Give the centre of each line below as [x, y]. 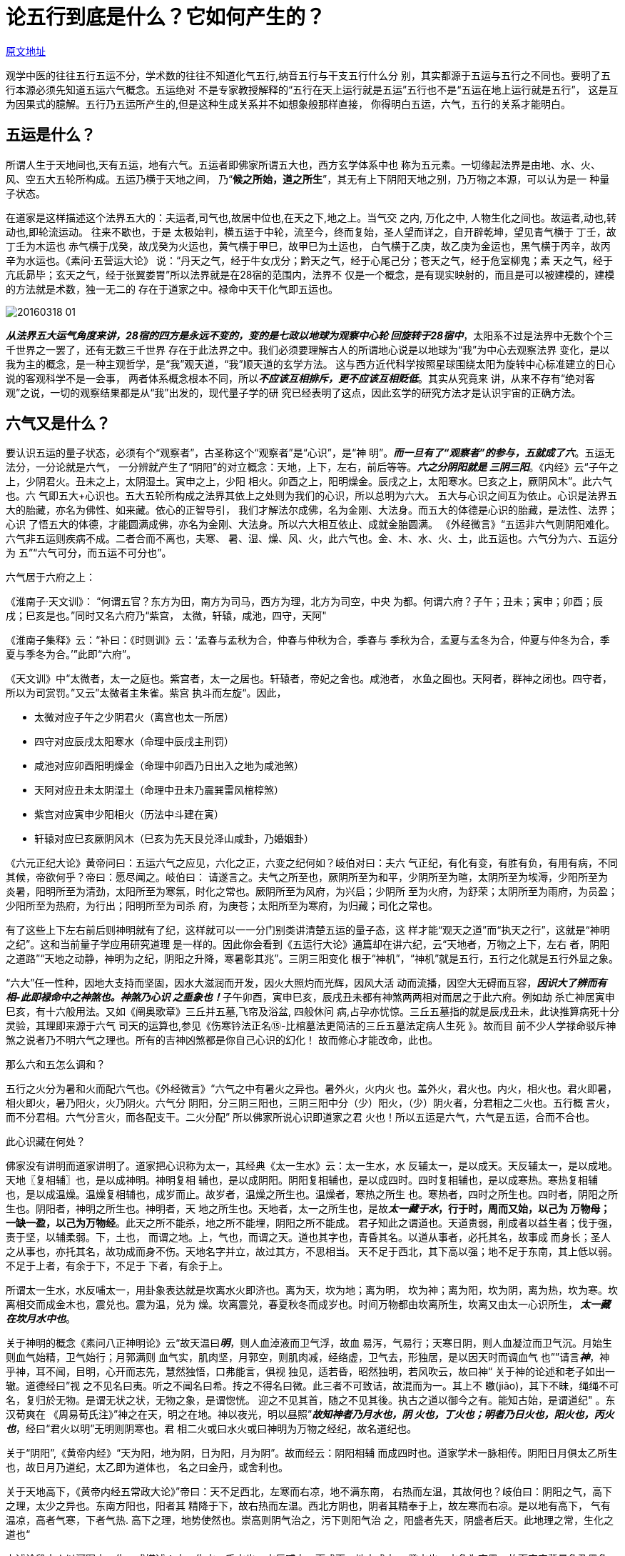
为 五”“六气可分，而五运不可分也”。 [89, 553]
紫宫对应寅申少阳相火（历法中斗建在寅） [129, 814]
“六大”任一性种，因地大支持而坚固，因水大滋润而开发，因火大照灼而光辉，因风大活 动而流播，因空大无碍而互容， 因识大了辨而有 [306, 983]
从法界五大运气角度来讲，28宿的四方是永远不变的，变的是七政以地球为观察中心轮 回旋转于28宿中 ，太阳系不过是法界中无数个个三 [310, 335]
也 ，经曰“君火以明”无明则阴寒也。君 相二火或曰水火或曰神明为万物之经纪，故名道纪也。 [212, 1429]
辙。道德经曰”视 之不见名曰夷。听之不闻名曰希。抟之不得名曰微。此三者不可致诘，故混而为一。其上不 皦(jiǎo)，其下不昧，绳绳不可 [312, 1386]
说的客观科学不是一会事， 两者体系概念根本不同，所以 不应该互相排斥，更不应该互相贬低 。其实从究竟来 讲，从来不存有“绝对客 [301, 378]
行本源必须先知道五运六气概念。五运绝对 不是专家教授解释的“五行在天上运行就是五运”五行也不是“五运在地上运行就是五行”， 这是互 [312, 89]
